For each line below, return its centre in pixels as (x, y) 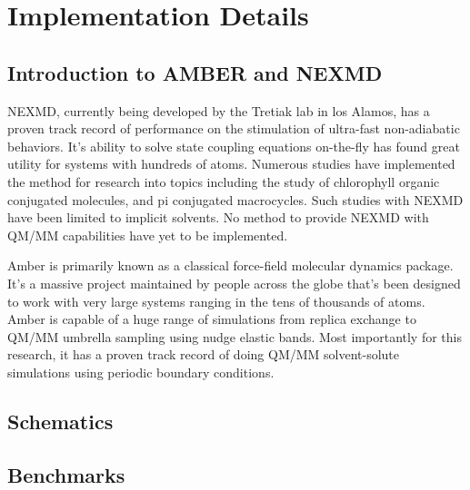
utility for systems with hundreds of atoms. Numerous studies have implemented (231, 164)
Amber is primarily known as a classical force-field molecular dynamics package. (230, 265)
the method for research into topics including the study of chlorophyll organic (224, 181)
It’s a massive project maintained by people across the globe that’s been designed (234, 283)
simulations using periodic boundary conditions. (141, 372)
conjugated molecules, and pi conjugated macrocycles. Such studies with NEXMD (235, 199)
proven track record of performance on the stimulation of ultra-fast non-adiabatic (234, 128)
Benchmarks (66, 474)
